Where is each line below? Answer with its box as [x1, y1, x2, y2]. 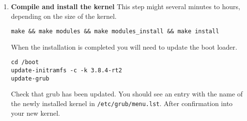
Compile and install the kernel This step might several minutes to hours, [11, 1, 240, 11]
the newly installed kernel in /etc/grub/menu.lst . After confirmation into [11, 98, 233, 108]
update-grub [11, 75, 49, 82]
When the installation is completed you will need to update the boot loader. [11, 41, 237, 52]
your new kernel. [11, 108, 60, 118]
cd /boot [11, 59, 39, 66]
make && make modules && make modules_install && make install [11, 28, 219, 35]
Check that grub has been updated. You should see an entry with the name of [11, 89, 243, 99]
